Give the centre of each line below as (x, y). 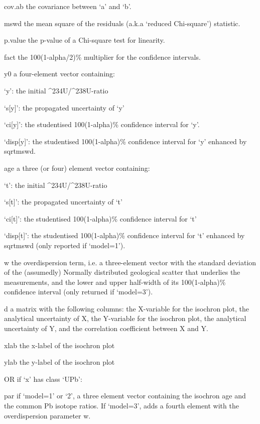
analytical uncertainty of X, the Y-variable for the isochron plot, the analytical (125, 318)
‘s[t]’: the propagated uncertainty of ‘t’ (63, 202)
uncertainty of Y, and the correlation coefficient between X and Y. (106, 328)
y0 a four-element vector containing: (59, 74)
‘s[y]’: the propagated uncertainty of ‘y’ (64, 107)
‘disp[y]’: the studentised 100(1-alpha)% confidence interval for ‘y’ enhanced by (125, 141)
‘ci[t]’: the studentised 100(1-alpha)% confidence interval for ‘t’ (100, 218)
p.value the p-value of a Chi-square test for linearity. (85, 40)
